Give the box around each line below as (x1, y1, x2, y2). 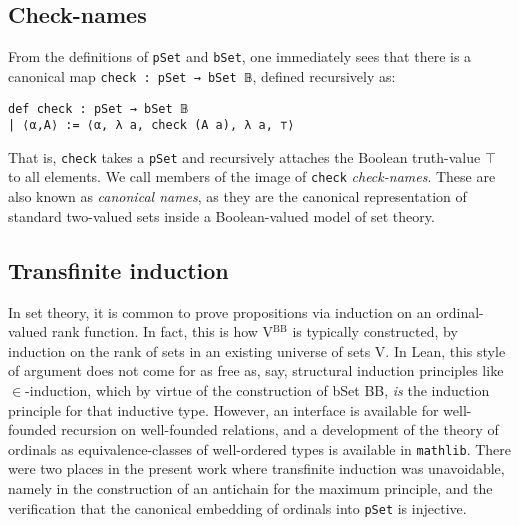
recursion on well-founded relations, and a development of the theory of (61, 419, 499, 440)
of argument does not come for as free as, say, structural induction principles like (8, 360, 504, 381)
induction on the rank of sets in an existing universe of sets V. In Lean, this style (8, 340, 506, 361)
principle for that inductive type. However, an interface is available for (8, 399, 439, 420)
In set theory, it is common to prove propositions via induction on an (8, 301, 432, 322)
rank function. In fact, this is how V (51, 321, 274, 342)
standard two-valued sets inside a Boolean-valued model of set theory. (8, 205, 435, 226)
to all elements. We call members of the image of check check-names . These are (8, 166, 496, 187)
